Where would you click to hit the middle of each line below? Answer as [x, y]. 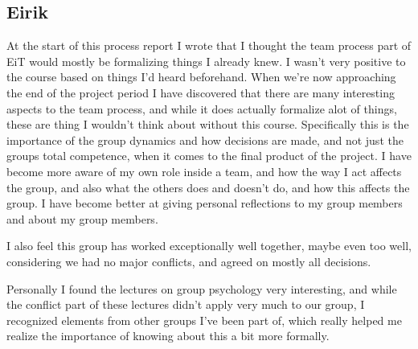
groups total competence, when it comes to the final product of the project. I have [209, 156]
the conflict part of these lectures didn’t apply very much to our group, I [186, 304]
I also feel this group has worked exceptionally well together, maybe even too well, [209, 246]
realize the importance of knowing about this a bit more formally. [168, 336]
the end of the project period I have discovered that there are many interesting [201, 92]
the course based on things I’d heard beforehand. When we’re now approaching [201, 77]
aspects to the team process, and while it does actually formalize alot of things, [202, 108]
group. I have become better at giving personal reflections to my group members [205, 203]
